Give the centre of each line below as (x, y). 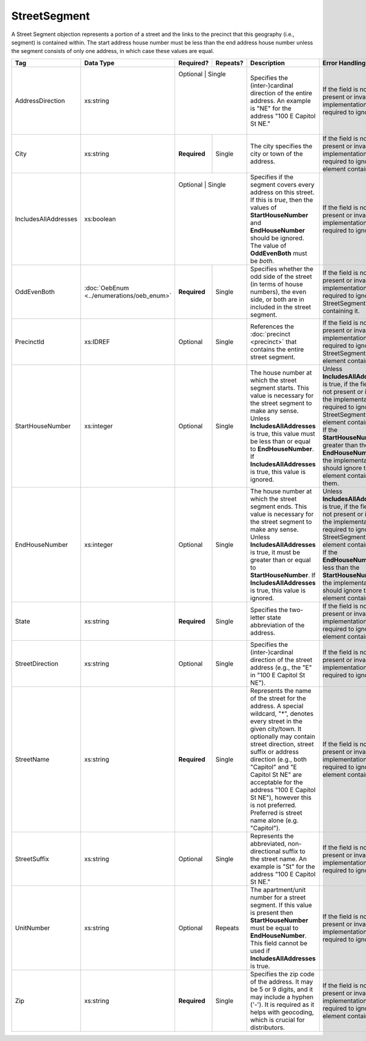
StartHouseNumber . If (283, 575)
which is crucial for (278, 1020)
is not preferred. (274, 805)
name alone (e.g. (274, 820)
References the (272, 326)
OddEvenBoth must (279, 253)
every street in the (277, 721)
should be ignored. (277, 238)
